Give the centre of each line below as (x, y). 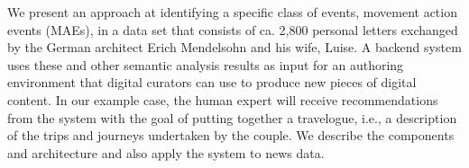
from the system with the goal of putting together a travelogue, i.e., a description (232, 117)
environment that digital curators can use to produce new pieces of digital (212, 82)
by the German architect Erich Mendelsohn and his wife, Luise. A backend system (234, 47)
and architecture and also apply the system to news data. (166, 152)
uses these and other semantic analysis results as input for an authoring (206, 64)
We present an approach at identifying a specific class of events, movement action (232, 12)
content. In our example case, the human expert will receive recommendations (223, 99)
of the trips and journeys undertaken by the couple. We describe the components (231, 135)
